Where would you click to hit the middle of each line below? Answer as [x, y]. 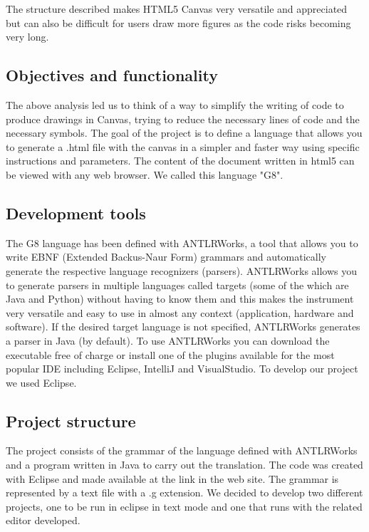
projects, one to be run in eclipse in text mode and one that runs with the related [184, 506]
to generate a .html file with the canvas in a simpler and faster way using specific [183, 146]
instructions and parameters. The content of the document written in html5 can [180, 161]
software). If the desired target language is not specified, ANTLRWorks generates [183, 327]
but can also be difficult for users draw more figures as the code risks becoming [178, 22]
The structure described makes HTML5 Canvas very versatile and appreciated [177, 9]
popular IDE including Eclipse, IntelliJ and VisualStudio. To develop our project [182, 369]
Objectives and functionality [112, 75]
